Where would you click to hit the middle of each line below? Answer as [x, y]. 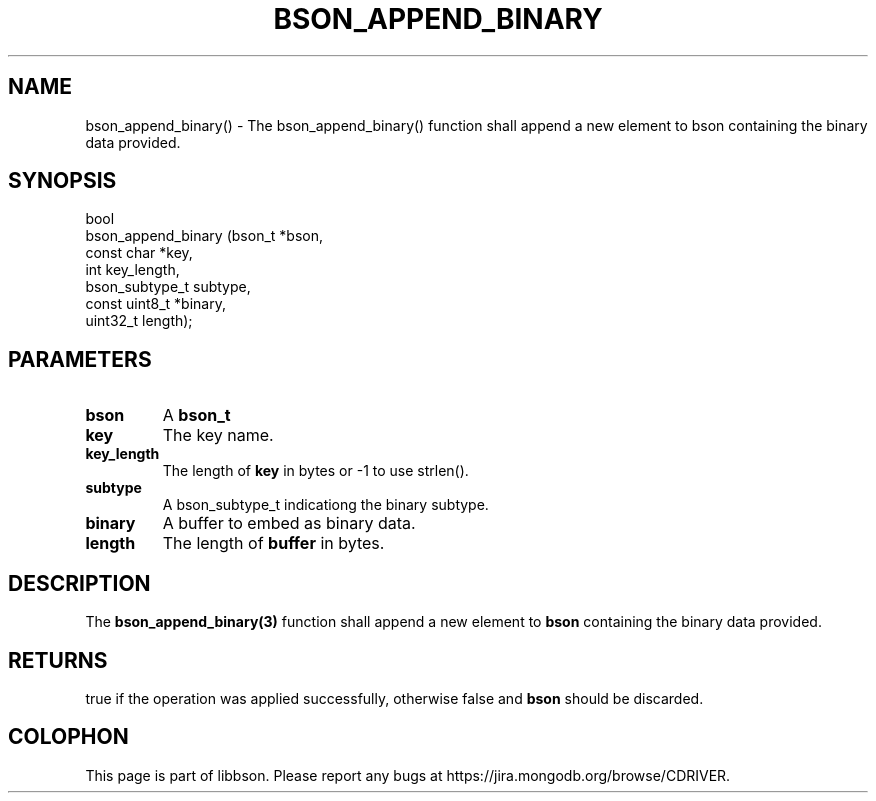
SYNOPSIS [62, 181]
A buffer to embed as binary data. [289, 523]
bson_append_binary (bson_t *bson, [204, 236]
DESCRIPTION [79, 583]
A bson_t [196, 415]
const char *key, [139, 253]
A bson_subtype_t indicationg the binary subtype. [325, 505]
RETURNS [58, 660]
